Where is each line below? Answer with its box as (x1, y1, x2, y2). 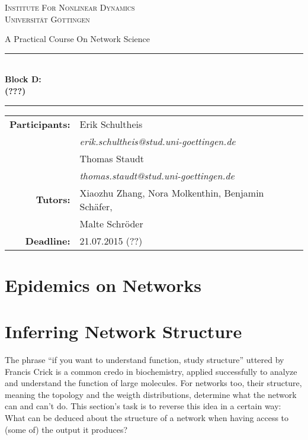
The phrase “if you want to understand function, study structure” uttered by (5, 354, 284, 366)
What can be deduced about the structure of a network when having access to (5, 412, 289, 424)
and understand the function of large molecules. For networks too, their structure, (5, 377, 302, 389)
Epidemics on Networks (5, 272, 201, 297)
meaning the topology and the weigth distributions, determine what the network (5, 388, 297, 400)
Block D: (5, 73, 41, 85)
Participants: (9, 117, 70, 131)
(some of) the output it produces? (5, 423, 128, 435)
